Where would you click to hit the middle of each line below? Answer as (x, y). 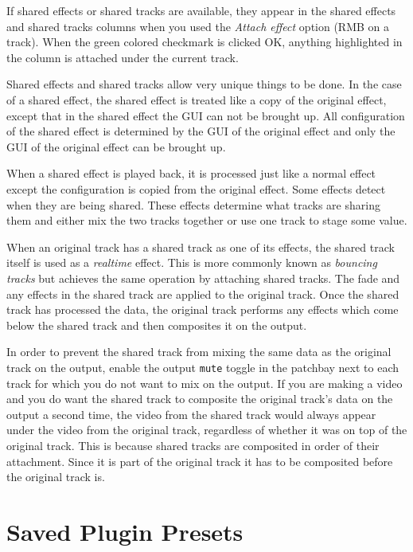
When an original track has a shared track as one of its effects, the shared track (201, 247)
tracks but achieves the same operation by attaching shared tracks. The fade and (203, 278)
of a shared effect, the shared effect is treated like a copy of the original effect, (197, 99)
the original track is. (56, 477)
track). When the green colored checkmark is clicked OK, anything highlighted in (205, 42)
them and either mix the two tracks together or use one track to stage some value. (207, 220)
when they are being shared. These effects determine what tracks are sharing (193, 204)
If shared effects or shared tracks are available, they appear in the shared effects (201, 10)
